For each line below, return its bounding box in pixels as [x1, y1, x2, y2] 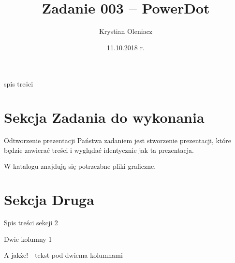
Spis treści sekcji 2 [4, 217, 58, 227]
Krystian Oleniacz [99, 26, 153, 36]
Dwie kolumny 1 [4, 234, 52, 244]
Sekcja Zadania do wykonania [4, 107, 205, 127]
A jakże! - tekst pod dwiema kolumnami [4, 250, 123, 260]
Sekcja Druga [4, 190, 94, 209]
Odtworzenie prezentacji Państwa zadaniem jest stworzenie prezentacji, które [4, 135, 231, 146]
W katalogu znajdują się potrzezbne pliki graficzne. [4, 161, 156, 171]
